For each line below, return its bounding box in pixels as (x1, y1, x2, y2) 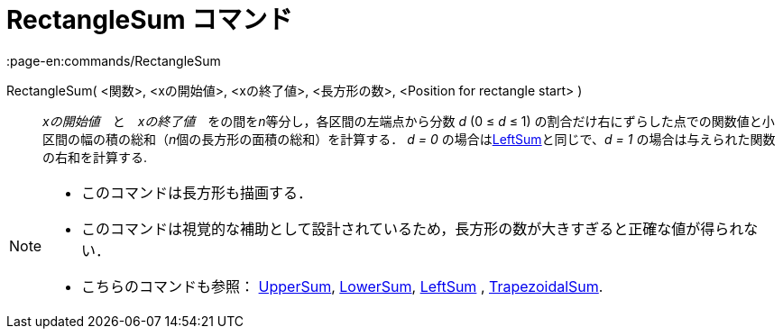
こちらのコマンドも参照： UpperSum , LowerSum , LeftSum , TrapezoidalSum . (81, 277, 603, 295)
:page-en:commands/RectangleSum (6, 52, 221, 68)
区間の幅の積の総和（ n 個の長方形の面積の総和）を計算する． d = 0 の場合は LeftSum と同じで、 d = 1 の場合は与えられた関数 (42, 131, 776, 147)
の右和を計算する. (42, 149, 148, 165)
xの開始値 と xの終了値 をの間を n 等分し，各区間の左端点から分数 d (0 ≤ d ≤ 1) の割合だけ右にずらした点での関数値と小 (42, 113, 775, 129)
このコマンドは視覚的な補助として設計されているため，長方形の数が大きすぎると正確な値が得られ (81, 219, 744, 238)
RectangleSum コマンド (6, 5, 293, 35)
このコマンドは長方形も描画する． (81, 183, 313, 202)
